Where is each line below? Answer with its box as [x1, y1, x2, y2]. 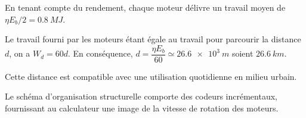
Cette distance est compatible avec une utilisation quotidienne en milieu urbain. [5, 70, 297, 82]
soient [231, 47, 254, 60]
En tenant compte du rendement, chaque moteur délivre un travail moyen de [5, 1, 286, 13]
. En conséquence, [68, 47, 133, 60]
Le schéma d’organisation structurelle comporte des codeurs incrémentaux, [5, 90, 277, 103]
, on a [9, 47, 30, 60]
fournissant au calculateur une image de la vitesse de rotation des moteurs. [5, 102, 279, 114]
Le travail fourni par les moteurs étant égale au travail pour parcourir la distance [5, 33, 301, 45]
